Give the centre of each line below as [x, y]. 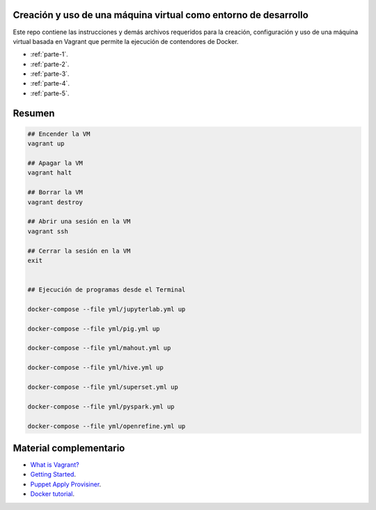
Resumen [34, 113]
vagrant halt [50, 173]
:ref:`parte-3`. [50, 74]
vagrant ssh [48, 231]
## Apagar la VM [55, 163]
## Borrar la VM [55, 192]
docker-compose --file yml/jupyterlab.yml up [107, 309]
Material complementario [69, 448]
